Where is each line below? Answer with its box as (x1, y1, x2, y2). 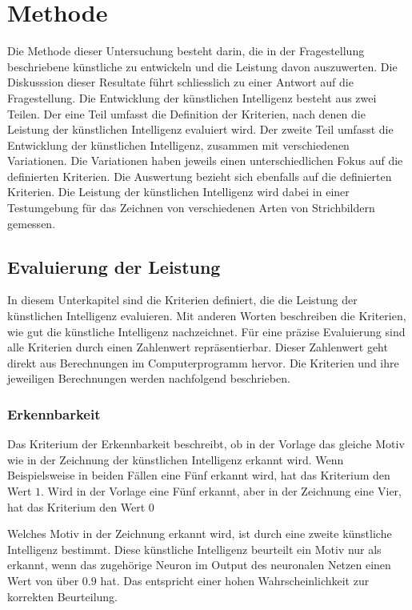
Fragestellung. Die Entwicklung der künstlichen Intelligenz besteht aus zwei (7, 89, 377, 106)
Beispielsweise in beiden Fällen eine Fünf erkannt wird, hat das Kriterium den (7, 467, 390, 484)
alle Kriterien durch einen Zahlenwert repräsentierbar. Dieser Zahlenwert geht (7, 339, 388, 355)
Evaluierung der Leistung (7, 254, 221, 279)
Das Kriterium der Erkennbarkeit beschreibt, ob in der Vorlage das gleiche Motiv (7, 435, 405, 452)
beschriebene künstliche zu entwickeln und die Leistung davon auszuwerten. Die (7, 58, 398, 74)
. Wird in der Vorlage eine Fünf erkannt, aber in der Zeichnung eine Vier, (41, 483, 402, 500)
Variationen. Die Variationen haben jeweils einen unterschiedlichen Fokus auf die (7, 152, 403, 169)
